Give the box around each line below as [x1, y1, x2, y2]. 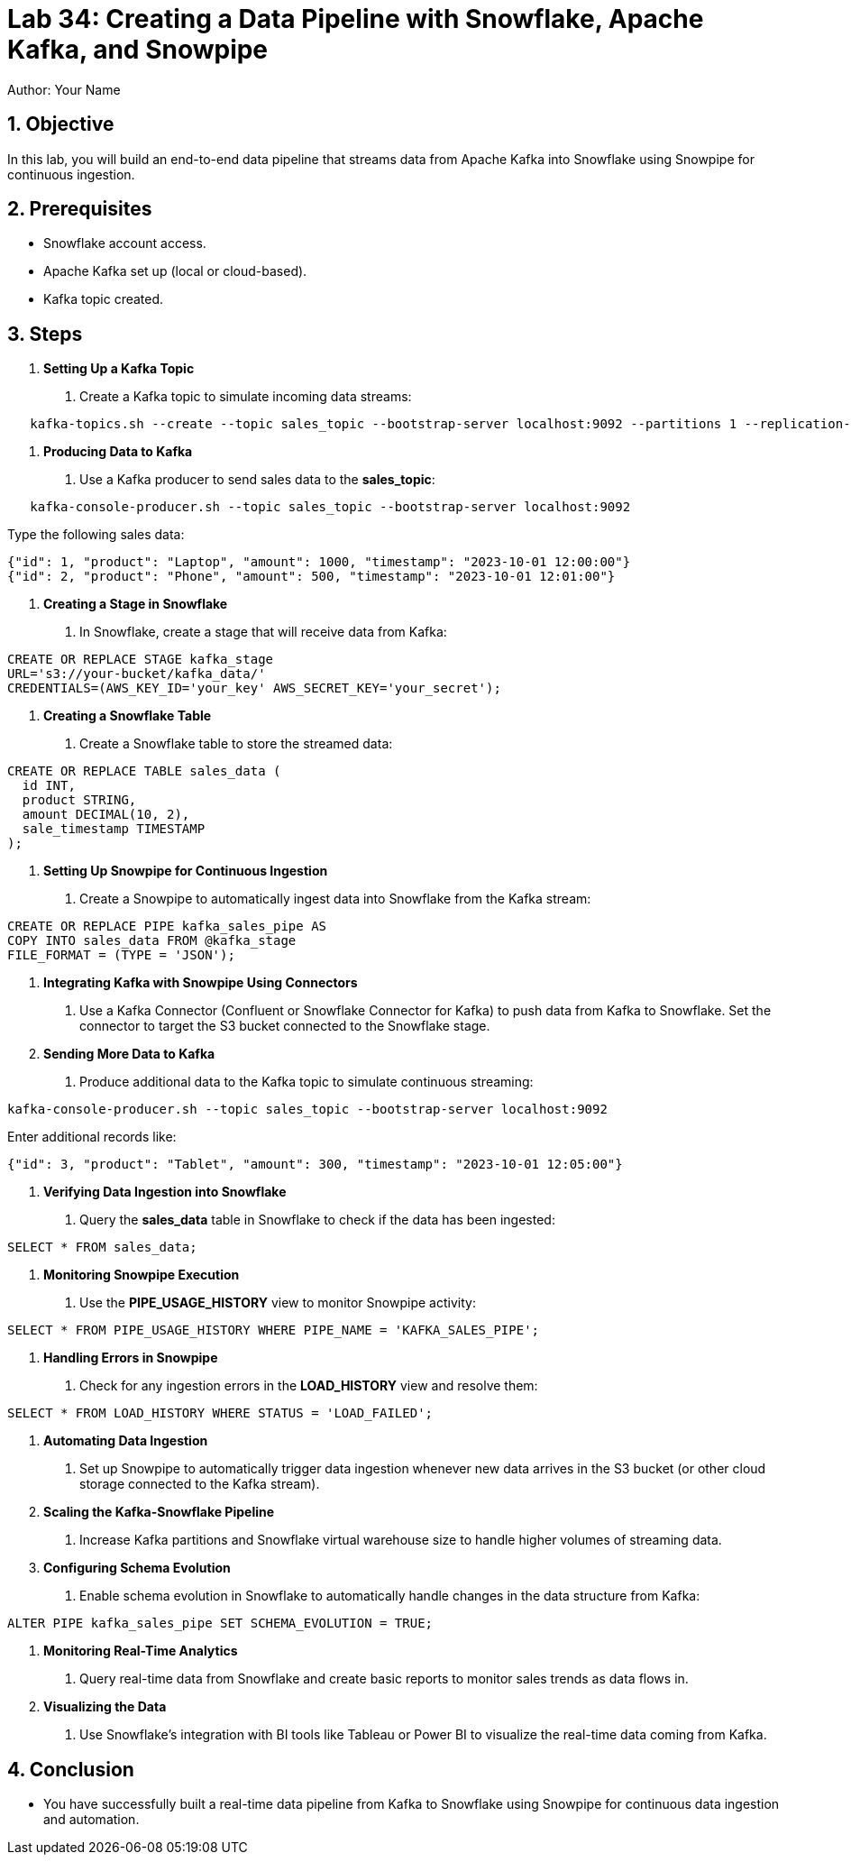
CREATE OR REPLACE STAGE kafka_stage [7, 652, 274, 667]
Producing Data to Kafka [43, 444, 193, 460]
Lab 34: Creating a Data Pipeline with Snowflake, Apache [7, 4, 704, 34]
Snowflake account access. [43, 235, 206, 252]
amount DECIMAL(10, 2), [22, 807, 190, 822]
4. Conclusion [7, 1757, 134, 1781]
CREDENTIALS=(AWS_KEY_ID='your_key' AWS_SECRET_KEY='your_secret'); [7, 681, 501, 696]
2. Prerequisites [7, 197, 152, 221]
